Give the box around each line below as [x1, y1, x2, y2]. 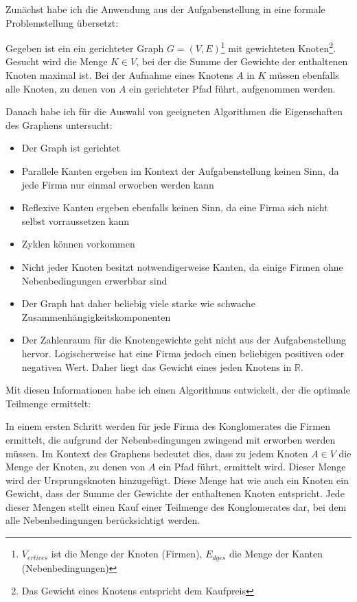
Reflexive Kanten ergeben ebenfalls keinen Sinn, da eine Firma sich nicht [21, 200, 328, 215]
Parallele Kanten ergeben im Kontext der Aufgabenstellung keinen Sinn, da [21, 164, 339, 178]
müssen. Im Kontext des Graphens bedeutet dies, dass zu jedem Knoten [5, 446, 308, 460]
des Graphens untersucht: [5, 117, 113, 132]
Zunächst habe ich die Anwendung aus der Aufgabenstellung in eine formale [5, 2, 325, 16]
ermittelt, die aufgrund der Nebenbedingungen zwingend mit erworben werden [5, 432, 336, 446]
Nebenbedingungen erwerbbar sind [21, 273, 168, 287]
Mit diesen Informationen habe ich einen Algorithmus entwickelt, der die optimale [5, 383, 350, 397]
